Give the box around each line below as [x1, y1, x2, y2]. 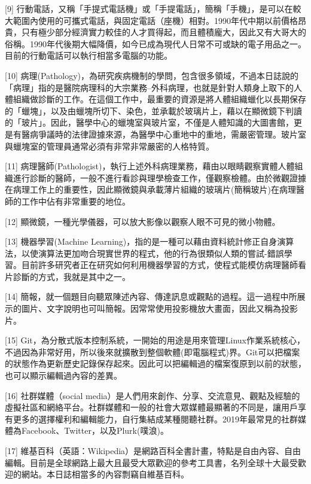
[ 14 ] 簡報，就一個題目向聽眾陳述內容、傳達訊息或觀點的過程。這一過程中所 [5, 290, 297, 303]
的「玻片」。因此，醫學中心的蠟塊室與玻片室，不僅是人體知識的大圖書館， [5, 116, 294, 129]
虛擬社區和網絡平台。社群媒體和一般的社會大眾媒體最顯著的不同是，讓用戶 [5, 401, 298, 413]
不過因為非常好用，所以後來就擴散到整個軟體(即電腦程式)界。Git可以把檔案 [5, 345, 300, 358]
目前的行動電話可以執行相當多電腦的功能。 [5, 49, 172, 62]
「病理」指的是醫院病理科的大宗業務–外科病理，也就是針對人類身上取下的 [5, 81, 294, 93]
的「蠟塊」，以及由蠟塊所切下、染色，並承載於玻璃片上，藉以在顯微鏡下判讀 [5, 104, 302, 117]
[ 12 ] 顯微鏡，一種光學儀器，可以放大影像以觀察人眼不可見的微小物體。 [5, 215, 280, 227]
